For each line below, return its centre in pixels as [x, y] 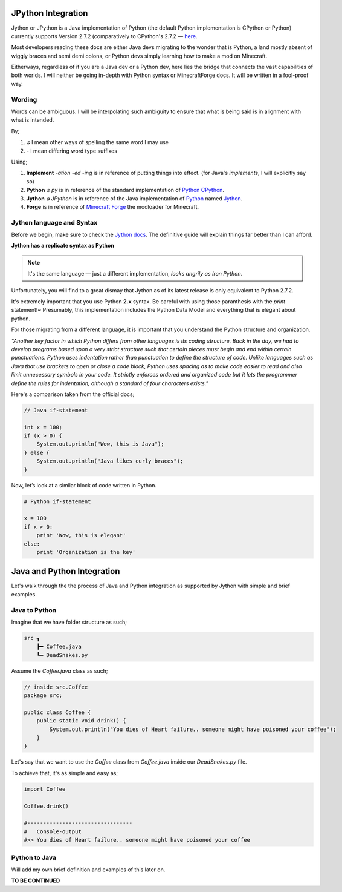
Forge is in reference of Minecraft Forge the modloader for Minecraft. [113, 206]
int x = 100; [43, 427]
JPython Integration [50, 13]
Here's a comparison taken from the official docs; [73, 394]
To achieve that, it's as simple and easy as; [64, 773]
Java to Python [34, 610]
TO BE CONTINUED [36, 880]
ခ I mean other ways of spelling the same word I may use [98, 142]
